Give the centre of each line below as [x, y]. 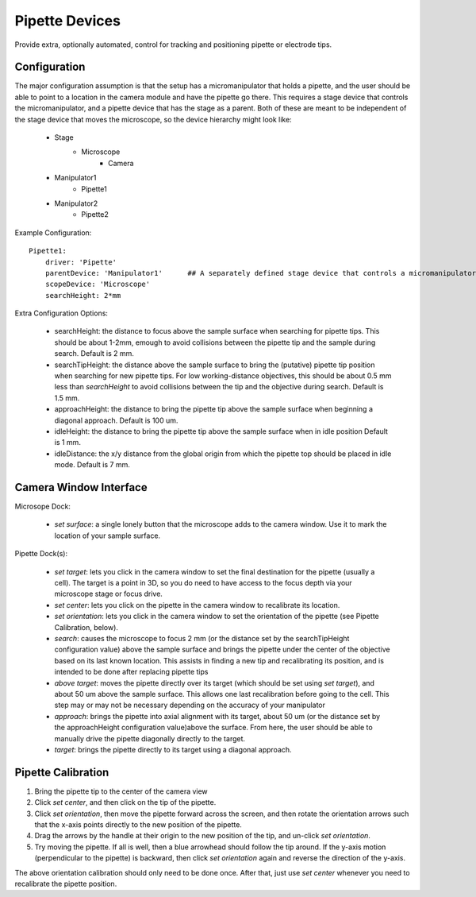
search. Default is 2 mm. [94, 354]
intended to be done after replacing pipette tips [131, 672]
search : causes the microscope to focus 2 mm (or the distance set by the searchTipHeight [202, 638]
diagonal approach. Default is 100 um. [116, 420]
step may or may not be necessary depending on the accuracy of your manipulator [190, 705]
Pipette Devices [67, 21]
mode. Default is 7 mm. [92, 465]
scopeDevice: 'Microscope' [98, 284]
